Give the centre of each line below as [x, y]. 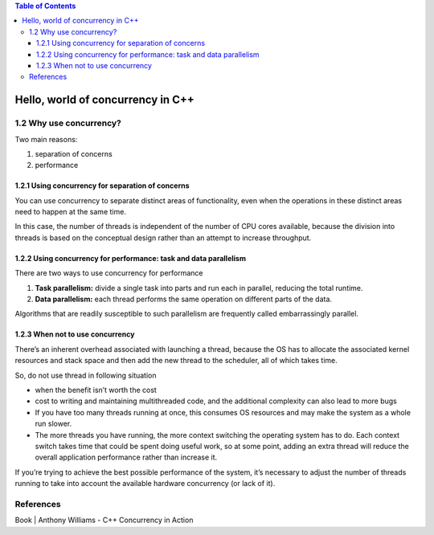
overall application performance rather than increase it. [126, 457]
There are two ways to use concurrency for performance [109, 273]
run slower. [53, 424]
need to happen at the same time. [70, 212]
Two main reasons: [46, 139]
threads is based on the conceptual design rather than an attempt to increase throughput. [163, 238]
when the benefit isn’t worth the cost [96, 390]
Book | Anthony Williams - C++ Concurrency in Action [104, 520]
